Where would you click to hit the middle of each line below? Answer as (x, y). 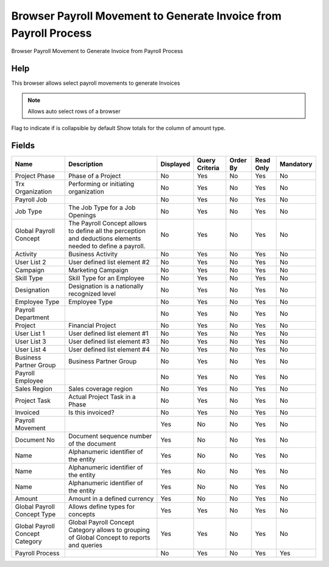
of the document (92, 444)
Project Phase (35, 176)
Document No (35, 440)
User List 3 (30, 342)
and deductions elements (104, 239)
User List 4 (31, 350)
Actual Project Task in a (102, 397)
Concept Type (35, 515)
